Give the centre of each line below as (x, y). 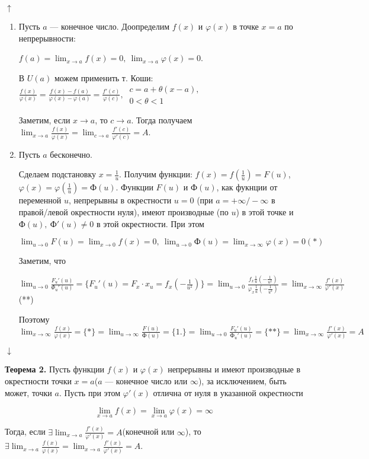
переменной (40, 200)
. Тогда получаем (162, 120)
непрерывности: (47, 38)
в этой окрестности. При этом (150, 223)
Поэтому (34, 319)
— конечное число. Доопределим (110, 26)
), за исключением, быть (242, 380)
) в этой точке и (265, 211)
